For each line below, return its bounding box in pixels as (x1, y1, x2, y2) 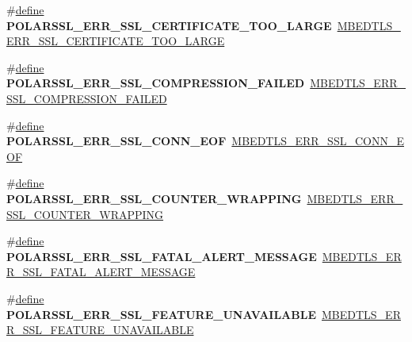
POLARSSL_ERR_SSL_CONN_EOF (6, 133, 227, 149)
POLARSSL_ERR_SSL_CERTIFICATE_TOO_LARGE (6, 17, 332, 33)
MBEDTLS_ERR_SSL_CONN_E (231, 133, 404, 149)
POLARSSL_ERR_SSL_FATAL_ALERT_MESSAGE (6, 248, 317, 264)
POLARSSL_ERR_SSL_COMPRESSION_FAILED (6, 75, 305, 91)
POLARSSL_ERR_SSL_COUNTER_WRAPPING (6, 190, 302, 206)
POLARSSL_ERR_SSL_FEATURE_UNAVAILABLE (6, 305, 316, 322)
